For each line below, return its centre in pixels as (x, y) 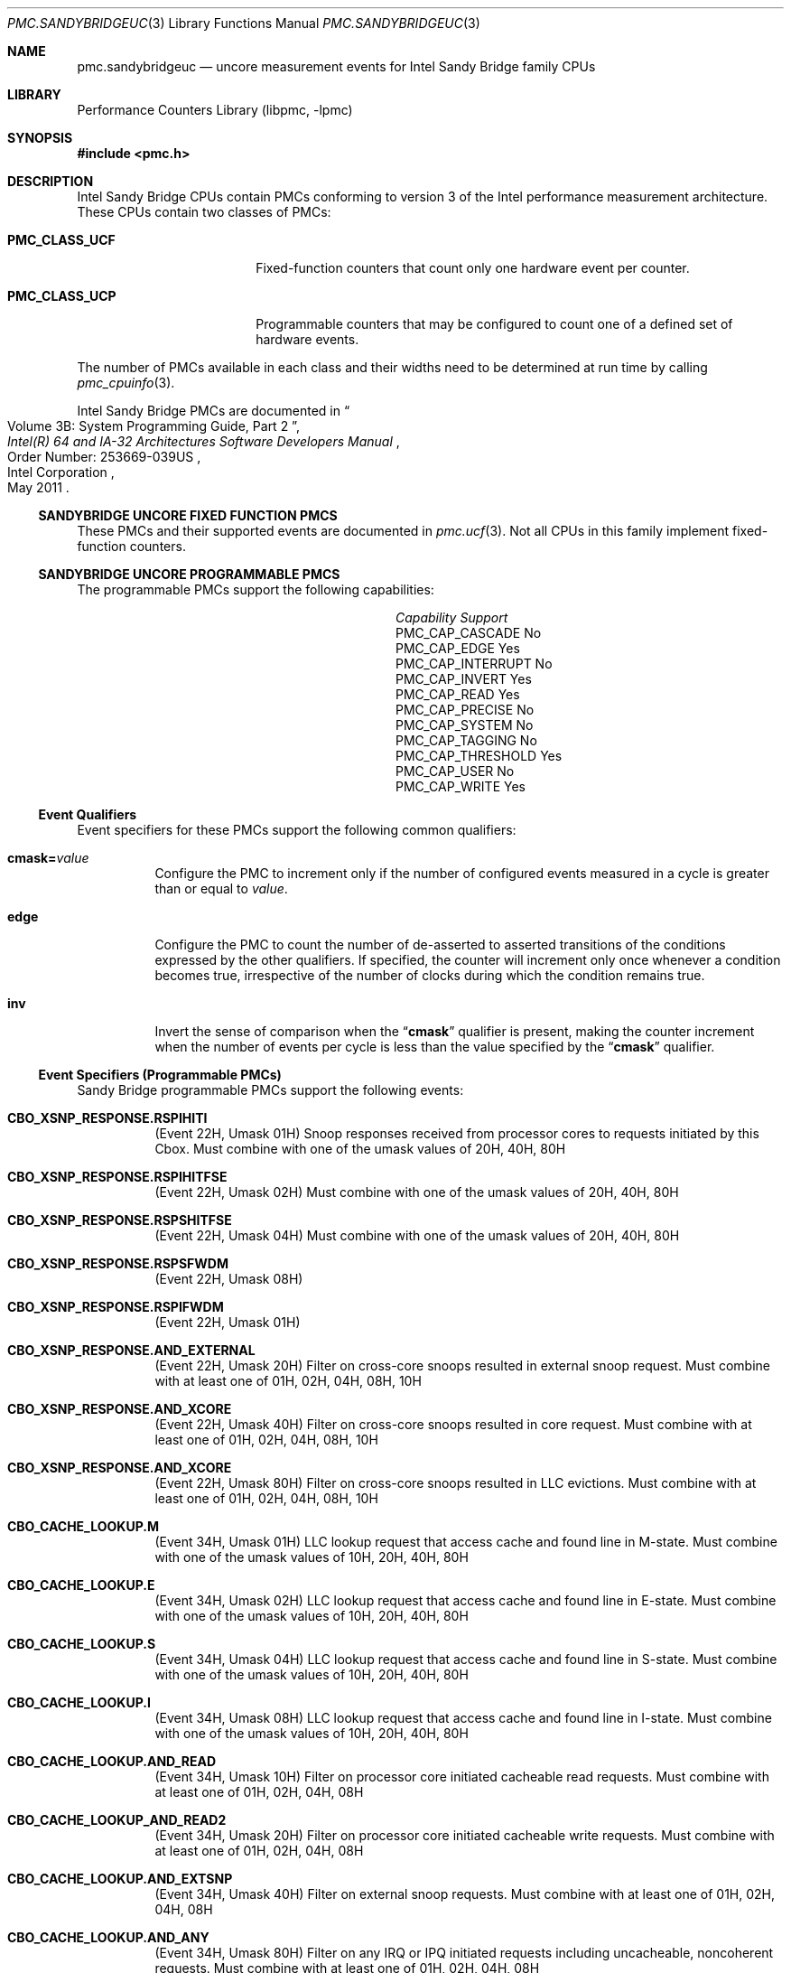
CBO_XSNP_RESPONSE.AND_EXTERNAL (131, 1350)
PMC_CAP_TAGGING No (466, 740)
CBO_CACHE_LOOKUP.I (79, 1702)
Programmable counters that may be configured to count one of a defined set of (494, 324)
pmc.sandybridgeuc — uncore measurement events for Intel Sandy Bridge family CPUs (336, 66)
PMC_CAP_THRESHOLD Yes (479, 756)
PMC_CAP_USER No (455, 771)
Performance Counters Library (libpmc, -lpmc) (215, 110)
